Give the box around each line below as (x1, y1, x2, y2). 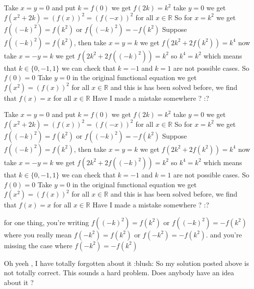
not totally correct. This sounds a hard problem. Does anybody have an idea (4, 267, 234, 278)
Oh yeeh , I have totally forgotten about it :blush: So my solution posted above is (4, 258, 249, 268)
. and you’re (205, 229, 242, 239)
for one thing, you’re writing (4, 217, 89, 227)
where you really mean (4, 229, 72, 239)
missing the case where (4, 240, 73, 250)
